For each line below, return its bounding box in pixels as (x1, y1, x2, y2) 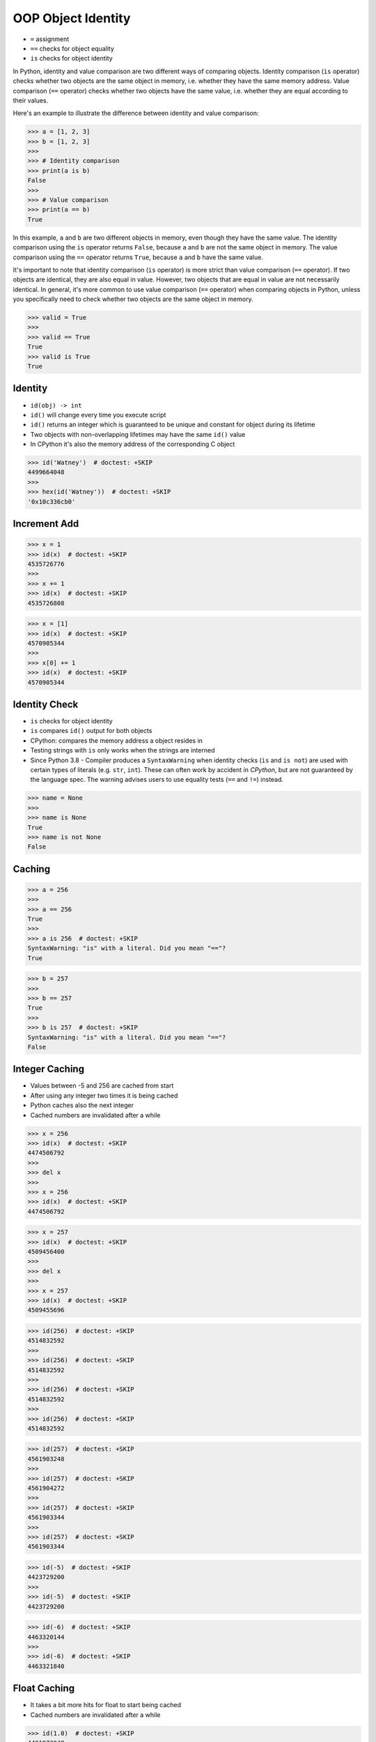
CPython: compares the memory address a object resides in (30, 736, 203, 745)
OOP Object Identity (13, 10, 131, 26)
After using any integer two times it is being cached (30, 1091, 178, 1100)
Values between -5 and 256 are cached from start (30, 1081, 174, 1090)
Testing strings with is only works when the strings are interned (30, 746, 215, 755)
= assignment (30, 35, 70, 43)
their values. (13, 96, 49, 105)
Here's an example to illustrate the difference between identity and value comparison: (13, 109, 259, 118)
